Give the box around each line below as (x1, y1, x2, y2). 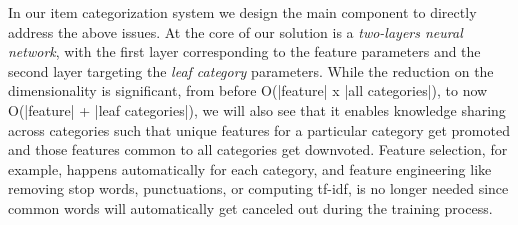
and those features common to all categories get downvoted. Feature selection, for (8, 139, 508, 160)
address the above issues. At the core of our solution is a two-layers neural (8, 21, 463, 42)
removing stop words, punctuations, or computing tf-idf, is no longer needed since (8, 178, 509, 199)
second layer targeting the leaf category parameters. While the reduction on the (8, 60, 494, 81)
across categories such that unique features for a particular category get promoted (8, 119, 510, 140)
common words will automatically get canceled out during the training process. (8, 197, 493, 218)
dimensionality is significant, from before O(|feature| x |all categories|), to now (8, 80, 488, 101)
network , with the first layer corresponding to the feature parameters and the (8, 41, 481, 62)
